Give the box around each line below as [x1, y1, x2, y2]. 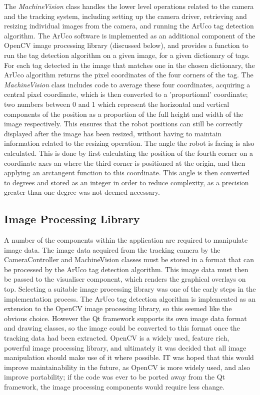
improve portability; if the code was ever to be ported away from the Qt [4, 372, 225, 382]
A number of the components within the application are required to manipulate [4, 235, 248, 245]
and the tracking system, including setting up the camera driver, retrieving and [4, 10, 247, 21]
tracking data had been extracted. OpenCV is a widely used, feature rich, [4, 333, 229, 343]
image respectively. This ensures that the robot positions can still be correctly [4, 118, 243, 129]
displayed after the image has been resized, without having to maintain [4, 128, 222, 138]
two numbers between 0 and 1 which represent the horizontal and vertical [4, 98, 229, 109]
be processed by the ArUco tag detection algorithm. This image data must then [4, 264, 248, 274]
